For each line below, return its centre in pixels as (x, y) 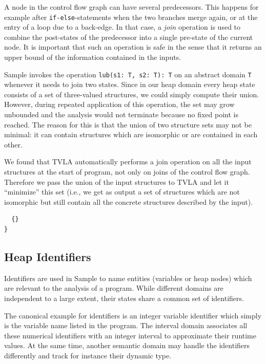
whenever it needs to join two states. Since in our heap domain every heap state (130, 84)
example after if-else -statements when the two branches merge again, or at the (131, 17)
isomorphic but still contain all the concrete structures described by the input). (129, 201)
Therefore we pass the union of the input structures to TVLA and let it (117, 181)
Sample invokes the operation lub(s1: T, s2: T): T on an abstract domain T (128, 74)
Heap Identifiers (48, 256)
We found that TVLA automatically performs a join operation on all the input (128, 162)
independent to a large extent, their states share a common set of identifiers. (124, 298)
